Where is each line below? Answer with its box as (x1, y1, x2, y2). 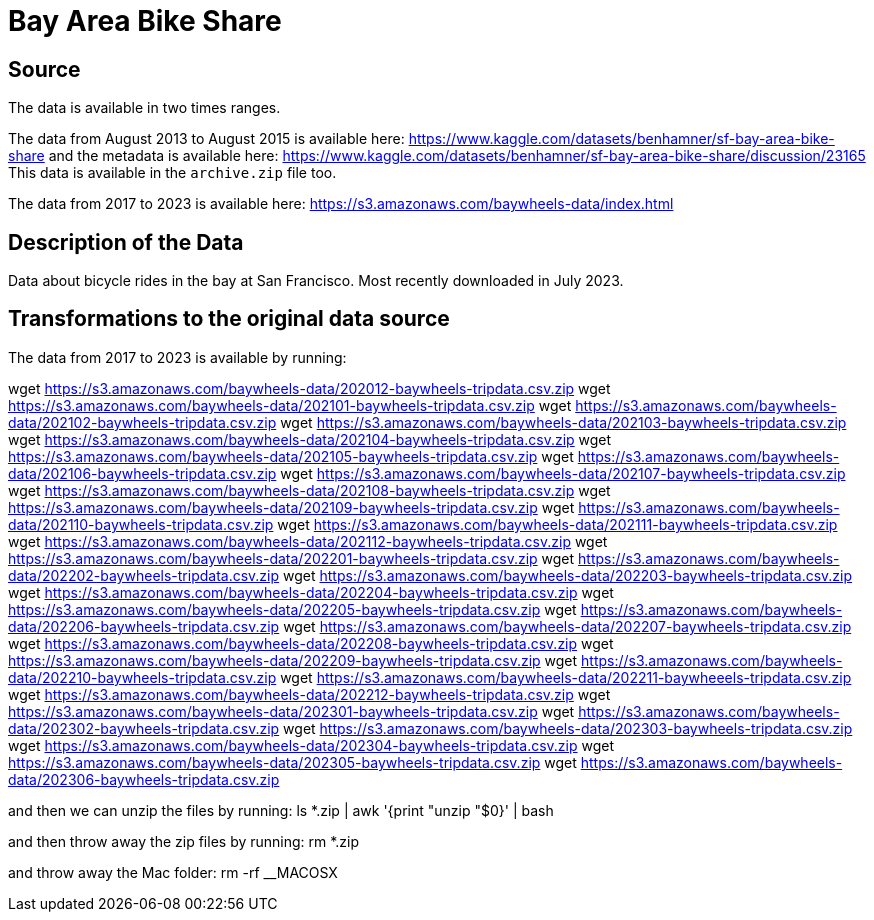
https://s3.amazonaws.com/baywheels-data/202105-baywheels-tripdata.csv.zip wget (8, 447, 574, 465)
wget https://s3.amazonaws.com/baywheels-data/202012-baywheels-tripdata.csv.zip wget (8, 379, 611, 397)
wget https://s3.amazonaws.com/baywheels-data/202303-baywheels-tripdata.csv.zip (283, 719, 853, 737)
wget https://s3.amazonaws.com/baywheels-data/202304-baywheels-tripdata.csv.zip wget (8, 736, 615, 754)
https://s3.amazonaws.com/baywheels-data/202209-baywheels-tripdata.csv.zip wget (8, 651, 578, 669)
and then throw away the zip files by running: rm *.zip (8, 832, 360, 850)
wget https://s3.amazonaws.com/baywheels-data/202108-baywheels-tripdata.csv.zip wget (8, 481, 611, 499)
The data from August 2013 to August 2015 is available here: (8, 130, 405, 148)
